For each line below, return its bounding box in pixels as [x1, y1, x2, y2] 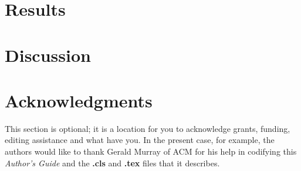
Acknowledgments [5, 88, 153, 112]
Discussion [5, 43, 91, 67]
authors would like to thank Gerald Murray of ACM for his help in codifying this [5, 145, 297, 158]
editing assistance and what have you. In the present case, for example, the [5, 134, 275, 146]
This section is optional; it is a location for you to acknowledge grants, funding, [5, 122, 290, 134]
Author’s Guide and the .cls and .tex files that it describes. [5, 156, 220, 169]
